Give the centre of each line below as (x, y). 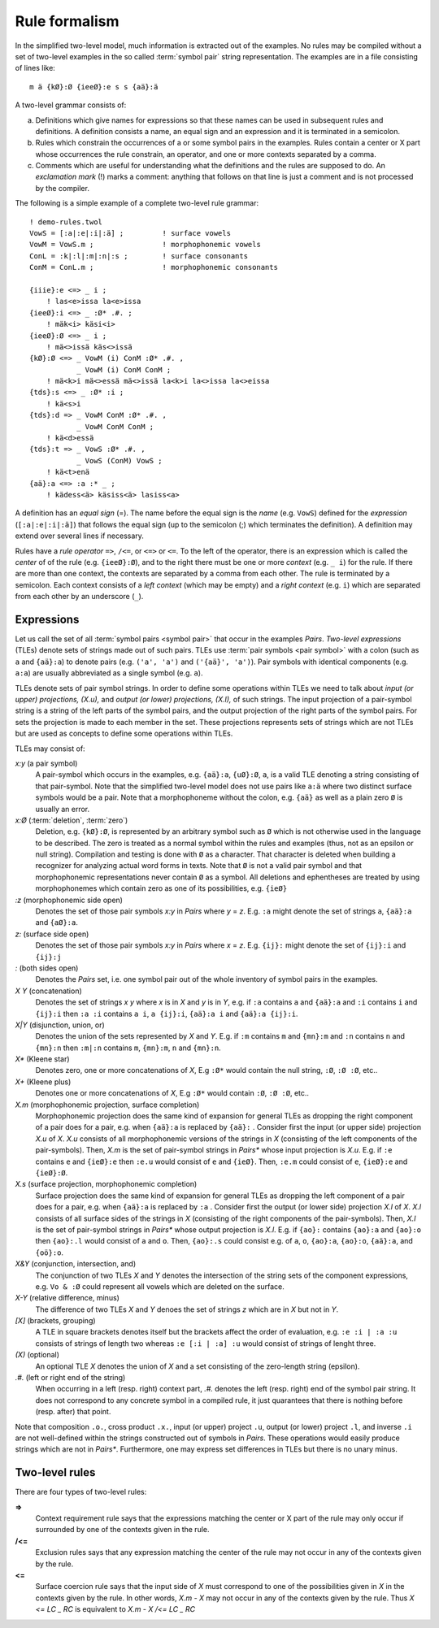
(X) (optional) (37, 1355)
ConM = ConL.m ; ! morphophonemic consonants (154, 267)
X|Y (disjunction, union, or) (60, 1025)
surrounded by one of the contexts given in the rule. (123, 1530)
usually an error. (63, 809)
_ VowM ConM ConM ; (115, 426)
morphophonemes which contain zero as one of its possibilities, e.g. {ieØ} (161, 888)
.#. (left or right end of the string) (70, 1378)
